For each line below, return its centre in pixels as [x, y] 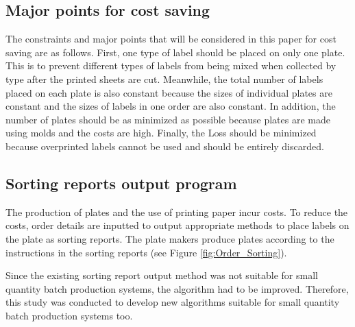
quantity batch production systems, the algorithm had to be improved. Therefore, [177, 288]
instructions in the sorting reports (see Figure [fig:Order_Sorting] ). [146, 252]
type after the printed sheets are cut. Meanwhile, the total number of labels [164, 78]
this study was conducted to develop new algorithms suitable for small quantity [173, 302]
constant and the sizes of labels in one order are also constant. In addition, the [171, 106]
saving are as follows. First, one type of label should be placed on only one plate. [175, 52]
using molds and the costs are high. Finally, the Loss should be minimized [161, 133]
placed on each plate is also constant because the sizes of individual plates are [169, 92]
